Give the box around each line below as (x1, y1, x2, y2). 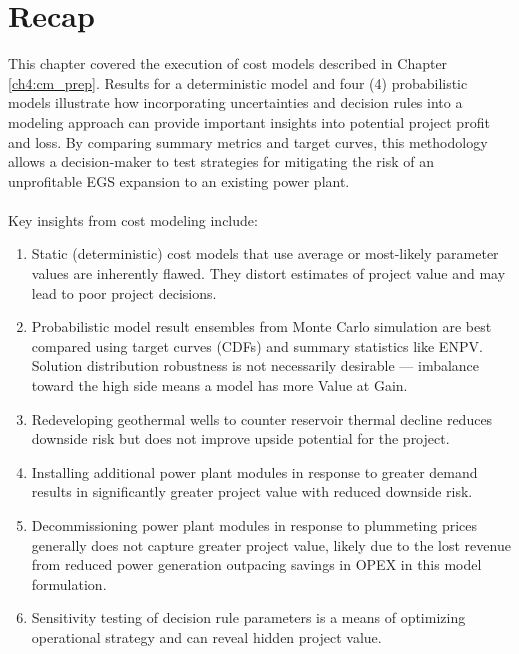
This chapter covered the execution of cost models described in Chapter (8, 53, 448, 74)
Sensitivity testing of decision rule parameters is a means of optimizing (31, 607, 466, 628)
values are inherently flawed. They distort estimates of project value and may (31, 263, 506, 284)
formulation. (31, 573, 107, 594)
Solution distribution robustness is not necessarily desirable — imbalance (31, 355, 480, 376)
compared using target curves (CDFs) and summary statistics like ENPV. (31, 335, 483, 356)
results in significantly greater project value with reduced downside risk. (31, 481, 473, 502)
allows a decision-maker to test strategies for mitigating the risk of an (8, 151, 435, 172)
